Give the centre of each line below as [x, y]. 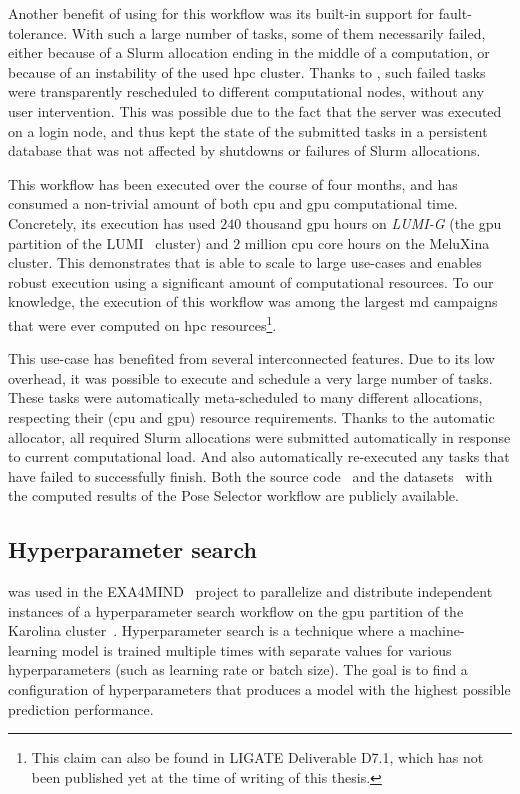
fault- [455, 13]
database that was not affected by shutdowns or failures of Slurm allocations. [244, 150]
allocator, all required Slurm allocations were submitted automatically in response [259, 436]
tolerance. [38, 32]
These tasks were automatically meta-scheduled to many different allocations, [245, 397]
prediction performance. [81, 708]
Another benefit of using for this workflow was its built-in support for [221, 13]
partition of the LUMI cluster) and [118, 242]
